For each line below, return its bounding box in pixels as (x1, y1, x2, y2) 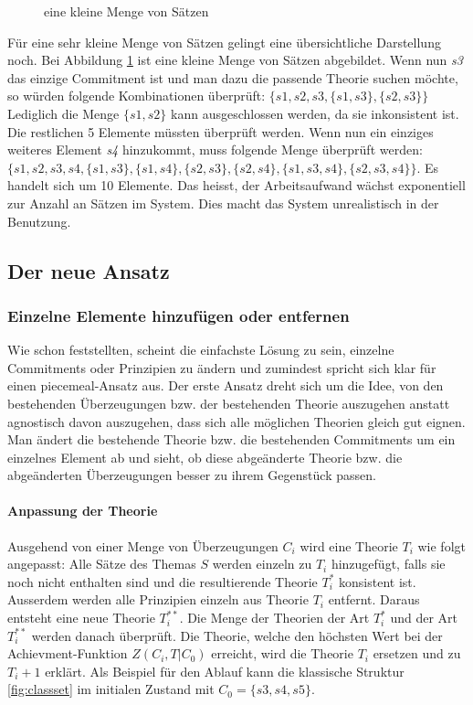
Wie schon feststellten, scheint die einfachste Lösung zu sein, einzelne (7, 340, 394, 359)
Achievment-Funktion (7, 644, 128, 663)
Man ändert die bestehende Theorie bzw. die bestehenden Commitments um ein (7, 430, 456, 449)
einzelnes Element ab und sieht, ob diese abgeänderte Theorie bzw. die (7, 447, 403, 466)
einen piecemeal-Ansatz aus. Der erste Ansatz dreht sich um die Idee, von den (7, 376, 444, 395)
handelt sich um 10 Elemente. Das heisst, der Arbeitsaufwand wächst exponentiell (7, 176, 466, 195)
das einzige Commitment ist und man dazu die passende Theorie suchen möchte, (7, 68, 458, 87)
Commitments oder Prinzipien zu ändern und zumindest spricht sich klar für (7, 358, 436, 377)
